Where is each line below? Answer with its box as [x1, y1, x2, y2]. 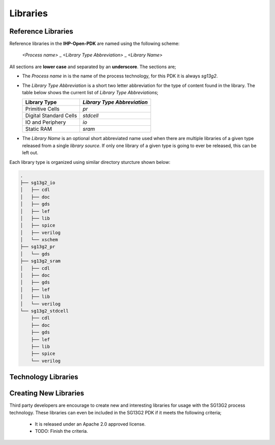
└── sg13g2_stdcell [20, 308, 69, 314]
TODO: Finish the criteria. [35, 428, 89, 434]
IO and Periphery [25, 119, 66, 126]
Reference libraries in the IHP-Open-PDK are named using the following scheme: [9, 41, 180, 47]
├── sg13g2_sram [20, 258, 61, 264]
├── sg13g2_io [20, 180, 56, 185]
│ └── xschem [20, 237, 58, 243]
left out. [22, 150, 39, 156]
